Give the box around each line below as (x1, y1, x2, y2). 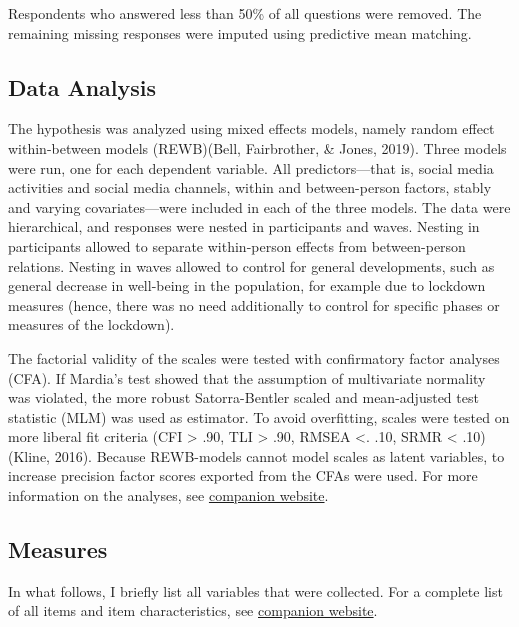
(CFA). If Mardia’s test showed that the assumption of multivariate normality (8, 367, 486, 388)
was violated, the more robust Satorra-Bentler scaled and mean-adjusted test (8, 387, 479, 408)
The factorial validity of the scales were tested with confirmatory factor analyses (8, 347, 500, 368)
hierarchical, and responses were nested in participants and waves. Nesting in (8, 216, 480, 237)
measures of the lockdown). (8, 314, 175, 335)
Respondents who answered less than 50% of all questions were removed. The (8, 3, 482, 23)
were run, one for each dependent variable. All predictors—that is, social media (8, 157, 494, 178)
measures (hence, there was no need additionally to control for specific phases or (8, 294, 500, 315)
